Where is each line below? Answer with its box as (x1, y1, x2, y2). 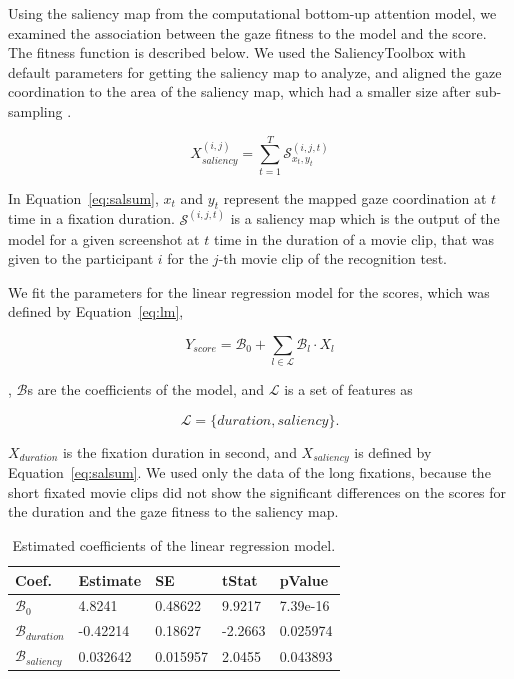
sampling (8, 100, 63, 121)
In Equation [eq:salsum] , (8, 187, 159, 208)
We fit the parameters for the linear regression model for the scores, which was (8, 281, 490, 302)
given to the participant (8, 248, 154, 269)
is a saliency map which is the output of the (230, 208, 500, 229)
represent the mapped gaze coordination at (223, 187, 487, 208)
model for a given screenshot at (8, 228, 200, 249)
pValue (279, 569, 329, 590)
